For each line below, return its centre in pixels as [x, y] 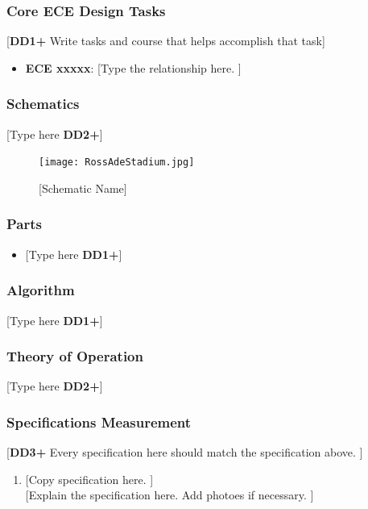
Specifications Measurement [99, 421]
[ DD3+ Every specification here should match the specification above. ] [185, 452]
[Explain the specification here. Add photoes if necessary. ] [170, 495]
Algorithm [41, 290]
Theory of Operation [75, 356]
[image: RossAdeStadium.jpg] [117, 163]
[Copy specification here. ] [89, 479]
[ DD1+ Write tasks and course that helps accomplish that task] [166, 41]
